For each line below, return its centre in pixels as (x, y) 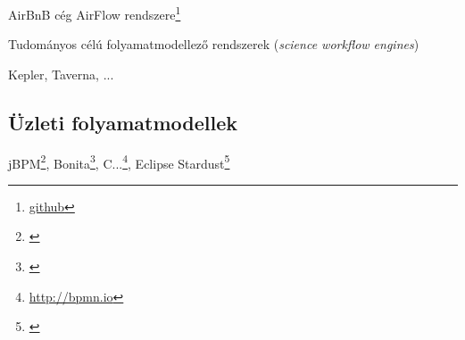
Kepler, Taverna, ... (61, 74)
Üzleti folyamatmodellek (123, 122)
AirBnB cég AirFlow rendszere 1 (95, 13)
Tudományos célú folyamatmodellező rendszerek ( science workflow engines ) (214, 44)
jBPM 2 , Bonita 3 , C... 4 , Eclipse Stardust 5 (119, 162)
